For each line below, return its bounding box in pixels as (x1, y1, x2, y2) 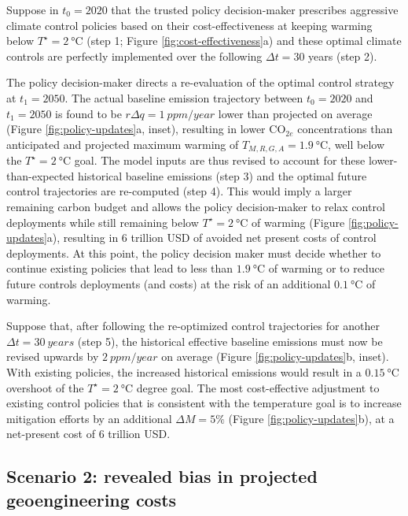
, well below (328, 135, 385, 152)
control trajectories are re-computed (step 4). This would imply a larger (6, 183, 352, 199)
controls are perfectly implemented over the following (6, 47, 263, 64)
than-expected (6, 167, 75, 184)
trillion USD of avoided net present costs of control (130, 229, 377, 246)
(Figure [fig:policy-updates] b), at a (228, 410, 395, 426)
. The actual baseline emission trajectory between (64, 89, 303, 106)
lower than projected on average (218, 105, 373, 121)
